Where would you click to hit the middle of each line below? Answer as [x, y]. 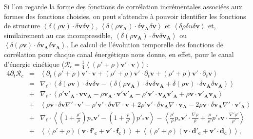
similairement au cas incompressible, [58, 35]
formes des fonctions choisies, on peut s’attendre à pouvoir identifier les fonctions [125, 16]
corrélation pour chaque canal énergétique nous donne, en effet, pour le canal [119, 54]
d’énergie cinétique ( [34, 64]
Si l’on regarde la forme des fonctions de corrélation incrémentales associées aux [123, 6]
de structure [22, 26]
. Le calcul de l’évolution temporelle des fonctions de [145, 45]
